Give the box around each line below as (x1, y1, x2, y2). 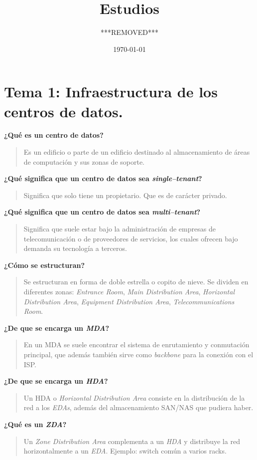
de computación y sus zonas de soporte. (23, 156, 145, 167)
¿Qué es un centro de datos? (4, 130, 104, 140)
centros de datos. (4, 101, 123, 121)
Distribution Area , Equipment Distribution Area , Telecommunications (23, 296, 235, 306)
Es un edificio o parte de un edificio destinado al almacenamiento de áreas (23, 147, 250, 157)
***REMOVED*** (101, 27, 158, 37)
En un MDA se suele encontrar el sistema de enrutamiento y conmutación (23, 339, 250, 350)
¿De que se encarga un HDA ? (4, 376, 108, 386)
